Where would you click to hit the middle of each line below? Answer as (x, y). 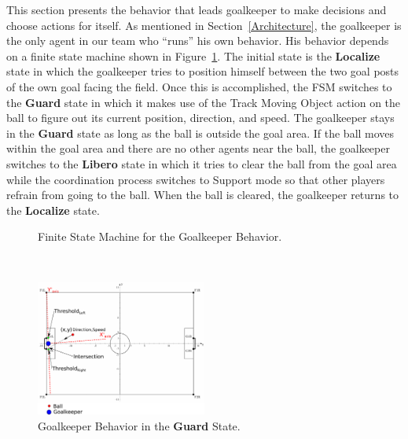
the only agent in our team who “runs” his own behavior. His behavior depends (198, 41)
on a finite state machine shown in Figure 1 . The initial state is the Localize (193, 55)
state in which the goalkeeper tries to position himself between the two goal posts (203, 71)
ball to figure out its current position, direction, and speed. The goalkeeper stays (200, 118)
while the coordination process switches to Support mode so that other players (196, 179)
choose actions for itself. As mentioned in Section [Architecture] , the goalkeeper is (204, 25)
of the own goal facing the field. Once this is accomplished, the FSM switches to (199, 86)
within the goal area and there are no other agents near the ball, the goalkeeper (198, 148)
